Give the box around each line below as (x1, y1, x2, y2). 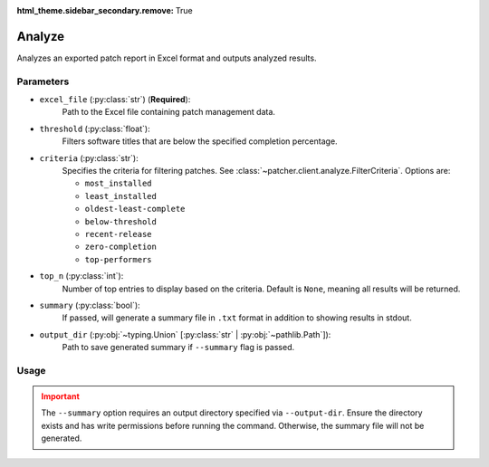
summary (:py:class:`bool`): (39, 300, 140, 310)
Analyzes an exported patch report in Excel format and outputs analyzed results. (16, 52, 317, 63)
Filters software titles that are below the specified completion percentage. (62, 136, 339, 147)
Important (41, 391, 81, 402)
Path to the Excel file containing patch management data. (62, 107, 276, 118)
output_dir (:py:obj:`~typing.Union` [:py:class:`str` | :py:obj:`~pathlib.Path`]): (39, 329, 331, 339)
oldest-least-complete (84, 204, 186, 214)
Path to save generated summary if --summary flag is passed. (62, 342, 294, 353)
